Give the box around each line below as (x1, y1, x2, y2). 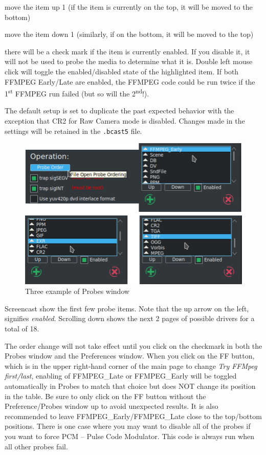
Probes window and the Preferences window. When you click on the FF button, (5, 350, 255, 361)
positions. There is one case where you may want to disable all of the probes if (5, 421, 251, 431)
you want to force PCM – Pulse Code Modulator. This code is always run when (5, 430, 255, 441)
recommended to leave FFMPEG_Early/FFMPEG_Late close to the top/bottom (5, 410, 262, 421)
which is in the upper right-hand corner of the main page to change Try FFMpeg (5, 360, 257, 371)
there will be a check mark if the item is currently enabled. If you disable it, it (5, 46, 250, 56)
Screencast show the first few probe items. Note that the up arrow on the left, (5, 303, 249, 313)
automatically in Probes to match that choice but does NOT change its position (5, 380, 256, 391)
